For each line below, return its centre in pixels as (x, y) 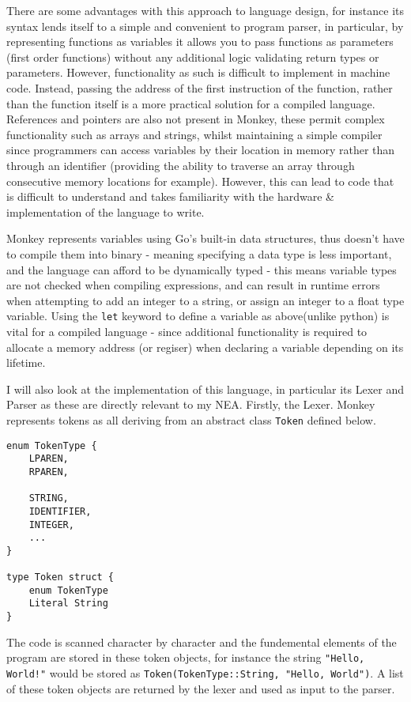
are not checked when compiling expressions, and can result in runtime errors (193, 285)
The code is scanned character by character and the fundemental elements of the (202, 642)
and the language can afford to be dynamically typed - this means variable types (202, 269)
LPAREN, (49, 459)
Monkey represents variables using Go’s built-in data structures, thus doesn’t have (205, 238)
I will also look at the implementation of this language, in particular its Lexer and (205, 389)
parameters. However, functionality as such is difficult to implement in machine (198, 72)
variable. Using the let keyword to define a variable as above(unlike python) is (198, 316)
